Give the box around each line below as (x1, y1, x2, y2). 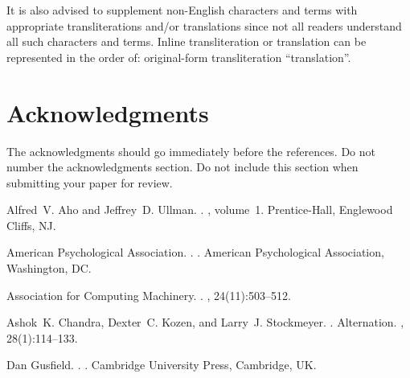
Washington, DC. (6, 260, 92, 277)
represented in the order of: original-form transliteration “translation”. (6, 48, 351, 65)
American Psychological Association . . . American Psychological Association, (6, 244, 384, 261)
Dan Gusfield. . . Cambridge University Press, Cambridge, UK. (6, 356, 317, 373)
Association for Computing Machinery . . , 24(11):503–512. (6, 286, 291, 303)
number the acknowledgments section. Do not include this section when (6, 158, 359, 175)
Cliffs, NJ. (6, 216, 56, 233)
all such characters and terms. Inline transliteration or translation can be (6, 33, 367, 50)
